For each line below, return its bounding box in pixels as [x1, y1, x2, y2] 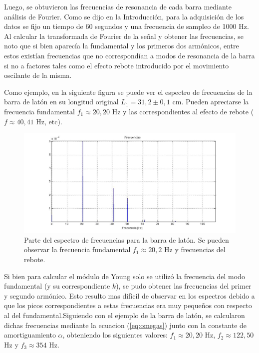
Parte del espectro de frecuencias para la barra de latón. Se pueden [24, 234, 229, 245]
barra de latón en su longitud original [4, 96, 119, 107]
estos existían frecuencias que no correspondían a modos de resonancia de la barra [4, 50, 255, 60]
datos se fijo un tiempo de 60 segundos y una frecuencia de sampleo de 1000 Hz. [4, 21, 249, 31]
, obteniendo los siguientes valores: [62, 330, 168, 340]
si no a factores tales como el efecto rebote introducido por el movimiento [4, 60, 229, 70]
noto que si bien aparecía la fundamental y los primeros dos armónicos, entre [4, 40, 239, 51]
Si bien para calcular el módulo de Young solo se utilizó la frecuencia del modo [4, 271, 245, 281]
